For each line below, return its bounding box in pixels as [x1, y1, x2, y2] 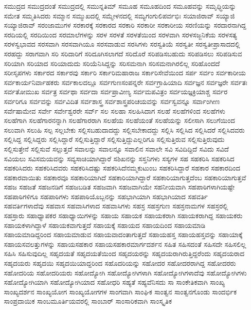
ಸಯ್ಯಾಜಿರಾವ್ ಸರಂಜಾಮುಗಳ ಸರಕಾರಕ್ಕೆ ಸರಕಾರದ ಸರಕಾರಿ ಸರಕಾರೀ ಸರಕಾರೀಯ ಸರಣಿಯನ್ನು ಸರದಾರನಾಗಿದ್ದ [4, 20, 247, 30]
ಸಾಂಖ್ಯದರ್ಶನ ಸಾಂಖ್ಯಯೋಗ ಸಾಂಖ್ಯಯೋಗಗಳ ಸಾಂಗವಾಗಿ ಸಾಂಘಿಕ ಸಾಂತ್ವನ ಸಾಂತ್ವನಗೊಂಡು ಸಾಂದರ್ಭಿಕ [4, 286, 237, 296]
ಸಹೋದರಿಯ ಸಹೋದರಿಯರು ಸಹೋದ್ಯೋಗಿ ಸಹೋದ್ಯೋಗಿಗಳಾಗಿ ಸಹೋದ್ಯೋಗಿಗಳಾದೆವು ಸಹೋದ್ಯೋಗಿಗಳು [4, 267, 247, 277]
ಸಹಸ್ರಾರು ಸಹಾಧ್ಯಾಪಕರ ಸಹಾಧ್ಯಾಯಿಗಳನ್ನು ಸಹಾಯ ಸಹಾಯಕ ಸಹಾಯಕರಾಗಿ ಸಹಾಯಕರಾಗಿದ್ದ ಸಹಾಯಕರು [4, 210, 243, 221]
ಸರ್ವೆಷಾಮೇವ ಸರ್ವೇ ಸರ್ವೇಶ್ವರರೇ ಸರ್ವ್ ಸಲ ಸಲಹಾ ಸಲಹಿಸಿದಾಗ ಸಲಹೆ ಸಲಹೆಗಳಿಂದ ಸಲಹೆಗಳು [4, 105, 226, 116]
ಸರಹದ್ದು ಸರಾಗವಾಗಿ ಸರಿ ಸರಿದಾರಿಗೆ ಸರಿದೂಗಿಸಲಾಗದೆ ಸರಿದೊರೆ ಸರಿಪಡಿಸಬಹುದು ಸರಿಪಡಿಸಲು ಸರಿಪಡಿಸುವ [4, 48, 242, 58]
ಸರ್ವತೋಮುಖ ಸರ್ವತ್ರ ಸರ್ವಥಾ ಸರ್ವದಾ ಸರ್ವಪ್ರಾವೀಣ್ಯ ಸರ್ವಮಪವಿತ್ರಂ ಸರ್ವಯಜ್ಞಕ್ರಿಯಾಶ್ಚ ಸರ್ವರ [4, 86, 228, 97]
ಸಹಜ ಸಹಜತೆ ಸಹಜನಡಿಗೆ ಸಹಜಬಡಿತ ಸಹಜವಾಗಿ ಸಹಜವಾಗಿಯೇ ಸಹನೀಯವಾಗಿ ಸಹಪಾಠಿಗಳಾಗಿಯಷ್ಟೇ [4, 182, 235, 192]
